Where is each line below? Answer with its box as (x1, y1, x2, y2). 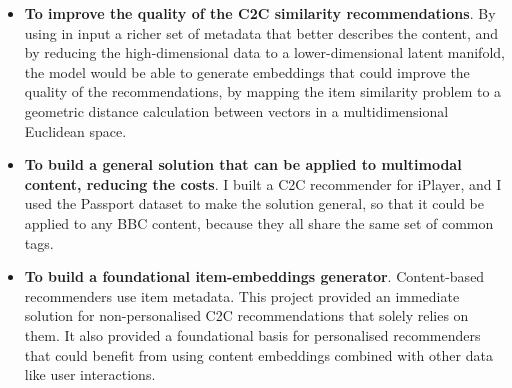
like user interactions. (24, 364, 156, 385)
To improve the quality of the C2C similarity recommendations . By (24, 3, 496, 23)
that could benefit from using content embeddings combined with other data (24, 344, 493, 365)
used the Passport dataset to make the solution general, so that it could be (24, 193, 485, 214)
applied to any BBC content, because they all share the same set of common (24, 212, 494, 233)
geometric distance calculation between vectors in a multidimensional (24, 100, 449, 121)
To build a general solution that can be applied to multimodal (24, 154, 462, 175)
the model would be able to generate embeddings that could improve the (24, 61, 470, 82)
